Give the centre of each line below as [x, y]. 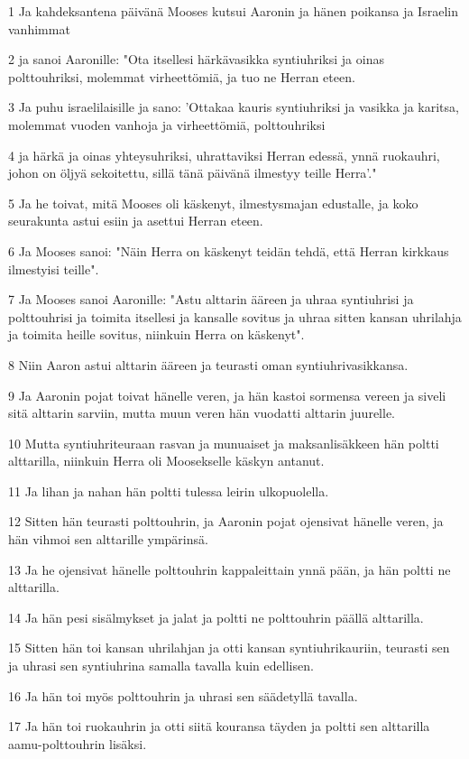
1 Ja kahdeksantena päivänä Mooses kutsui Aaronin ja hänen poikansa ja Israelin [233, 11]
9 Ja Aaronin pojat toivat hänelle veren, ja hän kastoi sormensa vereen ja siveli [227, 395]
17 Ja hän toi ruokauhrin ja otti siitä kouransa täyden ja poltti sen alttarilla [219, 726]
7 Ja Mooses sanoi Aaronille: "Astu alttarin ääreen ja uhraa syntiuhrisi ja [211, 299]
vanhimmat [39, 28]
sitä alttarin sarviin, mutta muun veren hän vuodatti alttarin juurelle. [202, 413]
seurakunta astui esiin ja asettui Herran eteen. [136, 221]
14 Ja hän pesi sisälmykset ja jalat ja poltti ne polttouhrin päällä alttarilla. [216, 617]
